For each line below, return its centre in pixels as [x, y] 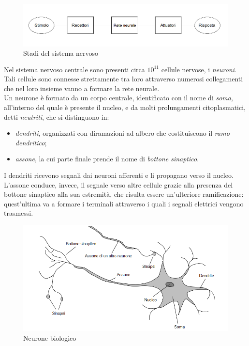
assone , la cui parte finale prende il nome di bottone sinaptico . [107, 159]
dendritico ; [31, 142]
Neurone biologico [50, 338]
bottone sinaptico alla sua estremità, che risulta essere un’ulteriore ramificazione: [124, 194]
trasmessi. [19, 213]
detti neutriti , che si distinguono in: [57, 117]
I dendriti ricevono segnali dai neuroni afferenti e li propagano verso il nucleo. [119, 175]
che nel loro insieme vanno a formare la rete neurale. [82, 88]
